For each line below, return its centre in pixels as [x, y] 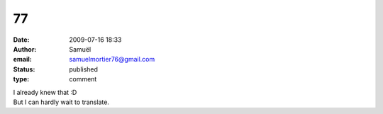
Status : [24, 69]
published [84, 69]
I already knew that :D [45, 92]
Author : [25, 49]
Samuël [80, 49]
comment [83, 79]
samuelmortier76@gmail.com [112, 59]
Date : [21, 40]
